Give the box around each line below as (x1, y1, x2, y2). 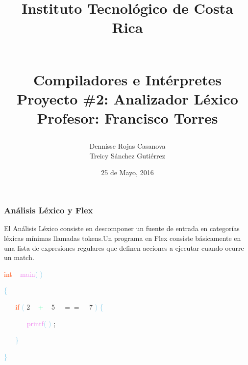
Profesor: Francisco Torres (37, 108, 218, 128)
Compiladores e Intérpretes (33, 69, 222, 89)
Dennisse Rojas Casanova (89, 141, 166, 151)
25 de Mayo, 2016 (101, 167, 154, 177)
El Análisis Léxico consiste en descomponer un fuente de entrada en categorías (4, 223, 240, 234)
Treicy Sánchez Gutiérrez (90, 150, 165, 160)
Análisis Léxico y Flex (4, 204, 93, 216)
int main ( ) (4, 268, 43, 279)
